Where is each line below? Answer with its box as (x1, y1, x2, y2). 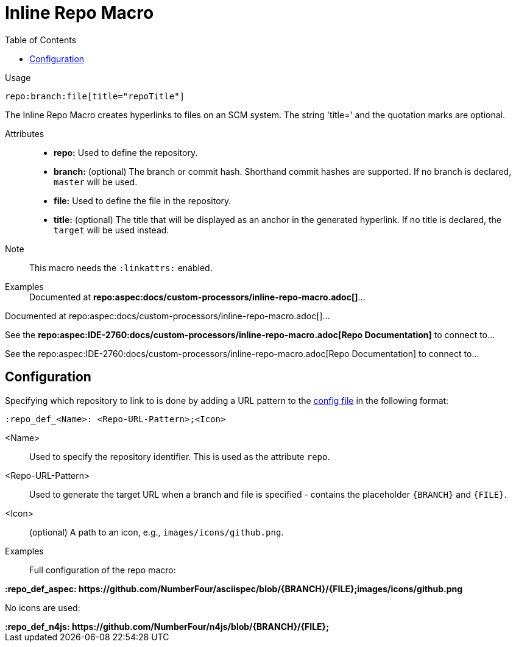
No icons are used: (5, 602, 80, 613)
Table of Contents (5, 34, 77, 45)
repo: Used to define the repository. (54, 147, 198, 158)
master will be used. (54, 176, 138, 187)
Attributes (5, 128, 44, 139)
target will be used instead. (54, 224, 169, 235)
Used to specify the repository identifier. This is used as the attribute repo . (29, 451, 330, 462)
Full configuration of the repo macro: (29, 564, 176, 575)
